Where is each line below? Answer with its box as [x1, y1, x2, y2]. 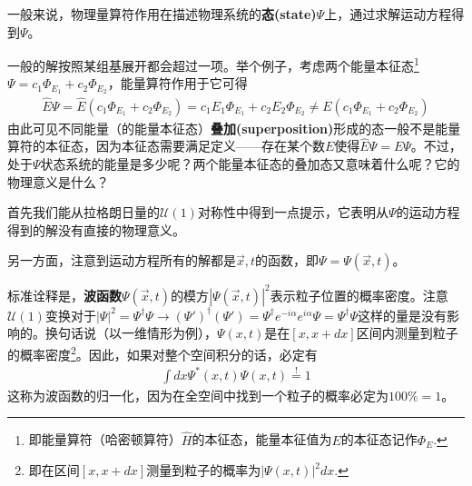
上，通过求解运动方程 [324, 5, 452, 23]
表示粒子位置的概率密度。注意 [270, 285, 448, 304]
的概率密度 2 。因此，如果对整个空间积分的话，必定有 [7, 342, 318, 363]
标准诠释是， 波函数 [7, 285, 122, 304]
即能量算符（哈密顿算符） [28, 430, 182, 449]
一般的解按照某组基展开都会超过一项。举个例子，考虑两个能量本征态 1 [7, 54, 419, 74]
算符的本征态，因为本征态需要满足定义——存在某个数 [7, 136, 325, 155]
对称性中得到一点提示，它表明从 [197, 203, 388, 222]
